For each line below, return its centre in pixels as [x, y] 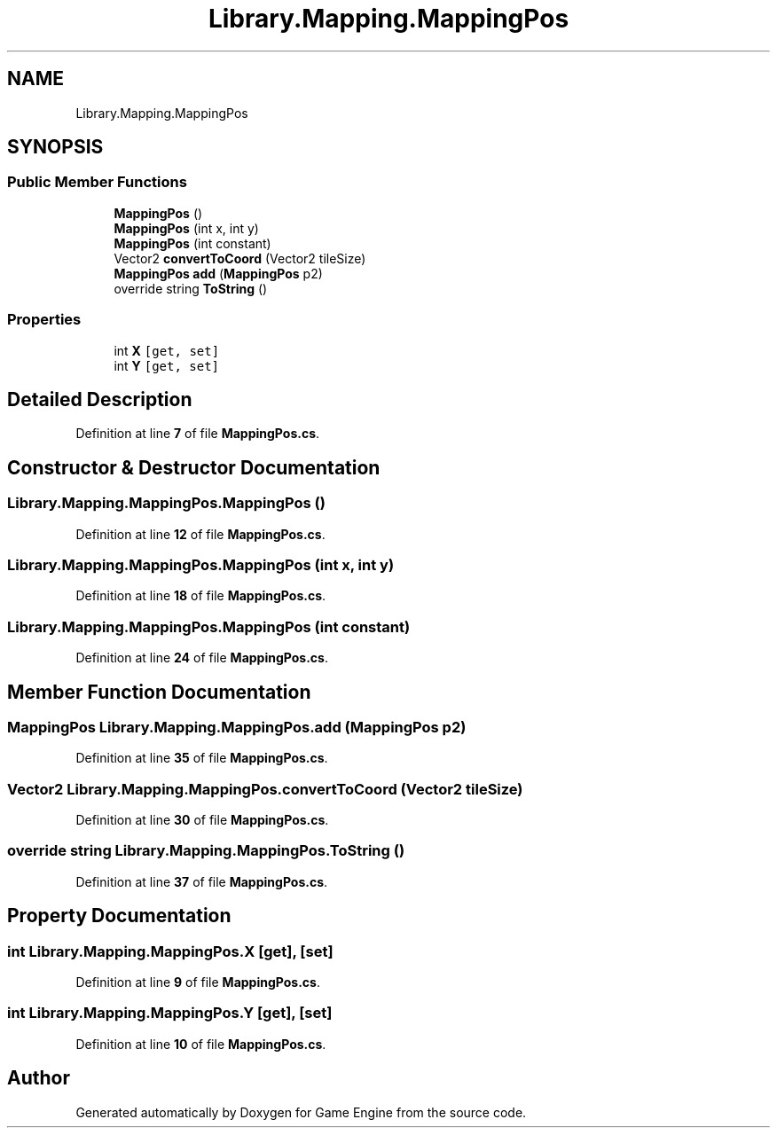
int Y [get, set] [167, 365]
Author [39, 1078]
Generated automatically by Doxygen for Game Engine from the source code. [301, 1112]
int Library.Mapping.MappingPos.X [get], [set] [170, 951]
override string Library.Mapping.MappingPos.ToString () [206, 851]
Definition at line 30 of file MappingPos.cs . [202, 820]
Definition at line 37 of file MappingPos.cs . [202, 881]
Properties [44, 320]
